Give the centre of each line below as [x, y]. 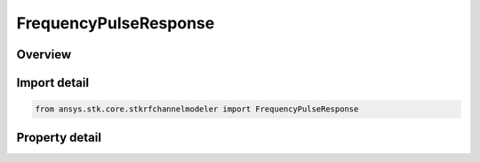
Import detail [52, 83]
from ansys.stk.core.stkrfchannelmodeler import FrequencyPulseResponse [197, 109]
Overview [44, 54]
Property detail [59, 137]
